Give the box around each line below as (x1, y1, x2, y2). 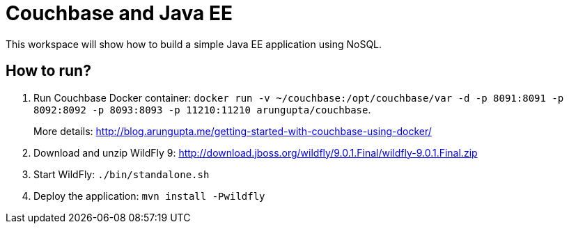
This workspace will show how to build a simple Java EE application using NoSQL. (6, 38, 382, 50)
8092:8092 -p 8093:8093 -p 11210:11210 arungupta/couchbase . (33, 103, 371, 116)
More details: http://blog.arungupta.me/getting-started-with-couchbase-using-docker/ (33, 125, 432, 137)
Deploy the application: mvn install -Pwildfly (33, 189, 265, 202)
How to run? (6, 62, 91, 80)
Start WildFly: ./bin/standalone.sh (33, 168, 210, 180)
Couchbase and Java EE (6, 1, 233, 25)
